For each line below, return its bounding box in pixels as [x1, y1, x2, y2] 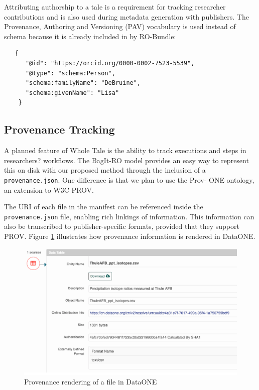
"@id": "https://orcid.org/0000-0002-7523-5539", [25, 59, 195, 67]
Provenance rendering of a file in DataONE [24, 376, 157, 387]
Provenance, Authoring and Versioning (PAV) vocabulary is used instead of [4, 21, 236, 32]
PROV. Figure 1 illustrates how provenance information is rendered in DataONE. [4, 231, 255, 241]
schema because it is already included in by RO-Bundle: [4, 31, 176, 41]
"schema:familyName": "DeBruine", [25, 79, 141, 87]
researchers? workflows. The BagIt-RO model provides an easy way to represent [4, 155, 249, 165]
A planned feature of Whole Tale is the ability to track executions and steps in [4, 145, 246, 156]
